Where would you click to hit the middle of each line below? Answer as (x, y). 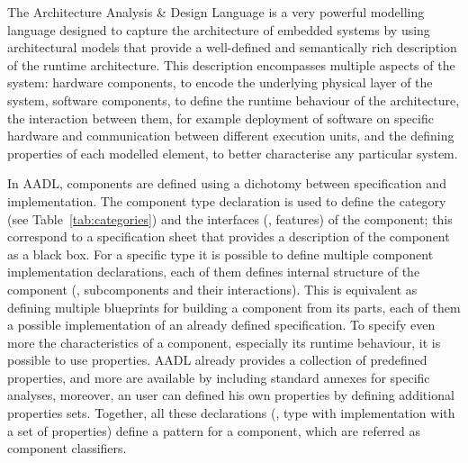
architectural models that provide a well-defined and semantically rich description (232, 47)
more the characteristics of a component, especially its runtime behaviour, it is (224, 342)
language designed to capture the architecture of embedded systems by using (219, 29)
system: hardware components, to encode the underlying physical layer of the (220, 82)
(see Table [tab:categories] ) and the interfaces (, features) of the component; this (230, 218)
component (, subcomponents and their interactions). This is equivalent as (212, 289)
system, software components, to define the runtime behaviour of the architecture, (234, 100)
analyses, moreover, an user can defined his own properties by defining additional (231, 395)
